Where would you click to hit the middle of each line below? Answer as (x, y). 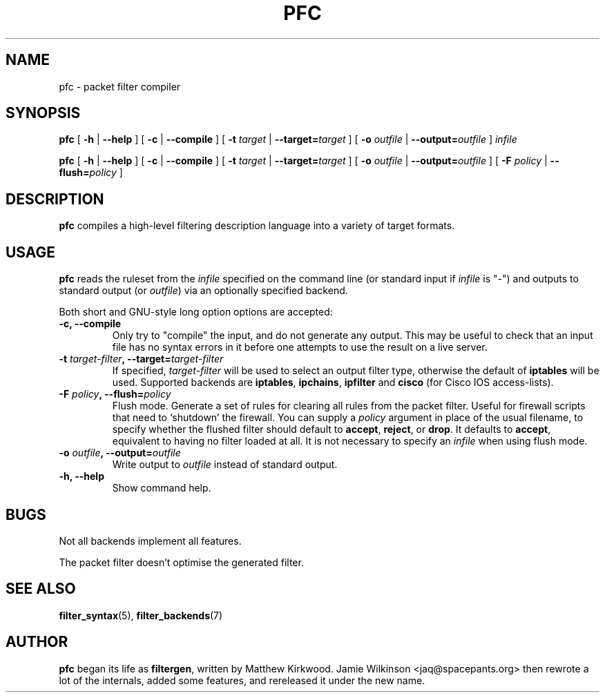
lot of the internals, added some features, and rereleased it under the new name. (242, 680)
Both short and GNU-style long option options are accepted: (196, 312)
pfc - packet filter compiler (120, 86)
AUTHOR (37, 642)
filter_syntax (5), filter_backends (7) (141, 615)
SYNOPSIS (43, 113)
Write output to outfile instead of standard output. (225, 465)
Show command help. (162, 488)
